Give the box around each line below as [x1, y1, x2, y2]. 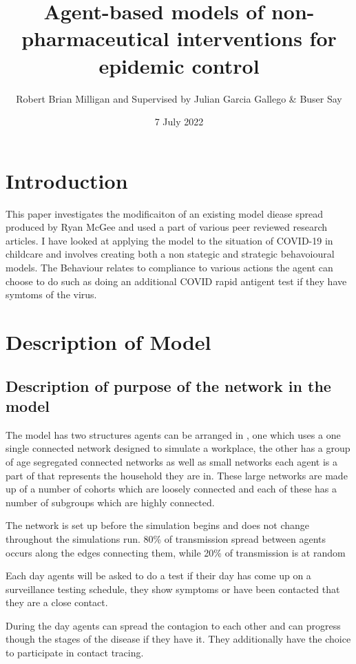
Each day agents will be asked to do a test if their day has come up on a [6, 568, 311, 583]
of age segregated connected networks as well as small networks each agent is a [6, 454, 337, 468]
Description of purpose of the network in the [6, 375, 331, 396]
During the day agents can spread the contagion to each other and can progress [6, 618, 341, 632]
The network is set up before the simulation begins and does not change [6, 518, 310, 532]
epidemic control [98, 51, 260, 79]
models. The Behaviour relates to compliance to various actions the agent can [6, 260, 333, 274]
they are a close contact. [6, 595, 108, 610]
